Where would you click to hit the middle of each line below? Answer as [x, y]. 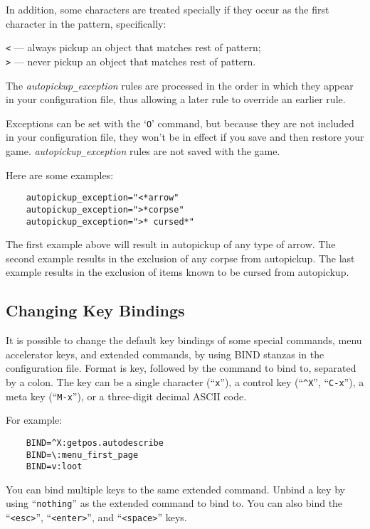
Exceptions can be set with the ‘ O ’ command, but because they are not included [180, 123]
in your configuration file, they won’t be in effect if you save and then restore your [185, 137]
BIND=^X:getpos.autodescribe [95, 443]
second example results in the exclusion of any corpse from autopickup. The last [180, 258]
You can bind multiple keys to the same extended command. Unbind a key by [175, 489]
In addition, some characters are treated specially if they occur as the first [168, 9]
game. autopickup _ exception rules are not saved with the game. [143, 151]
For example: [34, 420]
